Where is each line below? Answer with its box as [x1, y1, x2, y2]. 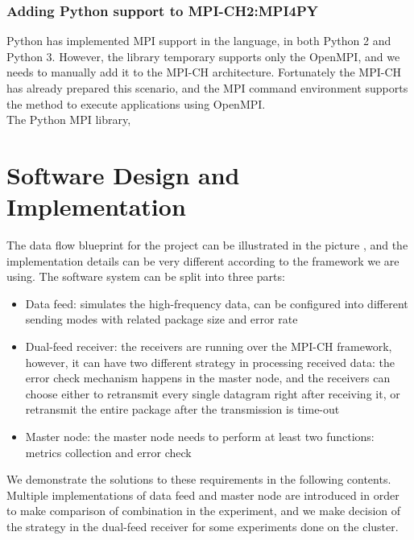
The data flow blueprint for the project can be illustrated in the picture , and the [6, 237, 408, 254]
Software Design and [6, 158, 240, 191]
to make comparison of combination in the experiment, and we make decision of [6, 502, 401, 519]
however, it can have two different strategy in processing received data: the [25, 353, 395, 370]
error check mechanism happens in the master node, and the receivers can [25, 369, 391, 386]
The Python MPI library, [6, 111, 131, 128]
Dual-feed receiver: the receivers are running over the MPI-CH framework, [25, 338, 392, 355]
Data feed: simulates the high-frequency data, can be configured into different [25, 295, 408, 311]
